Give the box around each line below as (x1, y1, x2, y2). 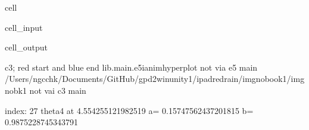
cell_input (5, 21, 43, 33)
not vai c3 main (29, 84, 86, 96)
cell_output (5, 41, 48, 53)
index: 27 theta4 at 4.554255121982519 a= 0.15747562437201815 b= (5, 104, 254, 116)
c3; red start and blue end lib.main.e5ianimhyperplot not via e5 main (5, 61, 258, 73)
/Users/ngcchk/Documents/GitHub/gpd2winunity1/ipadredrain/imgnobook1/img (5, 72, 305, 85)
